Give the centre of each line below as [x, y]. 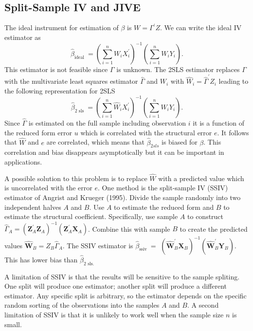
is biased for [179, 142]
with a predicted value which [201, 178]
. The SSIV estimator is [98, 245]
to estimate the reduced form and [164, 207]
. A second [203, 305]
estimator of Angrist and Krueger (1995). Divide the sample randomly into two [123, 197]
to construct [206, 216]
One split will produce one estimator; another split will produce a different [116, 286]
